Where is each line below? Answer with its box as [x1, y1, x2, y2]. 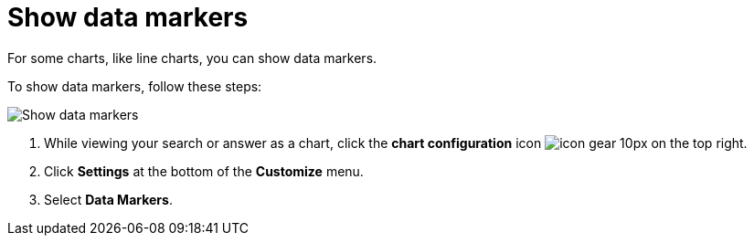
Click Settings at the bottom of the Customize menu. [44, 163, 364, 179]
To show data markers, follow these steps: [7, 78, 262, 94]
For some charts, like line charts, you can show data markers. [7, 49, 377, 66]
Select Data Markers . [44, 191, 173, 207]
